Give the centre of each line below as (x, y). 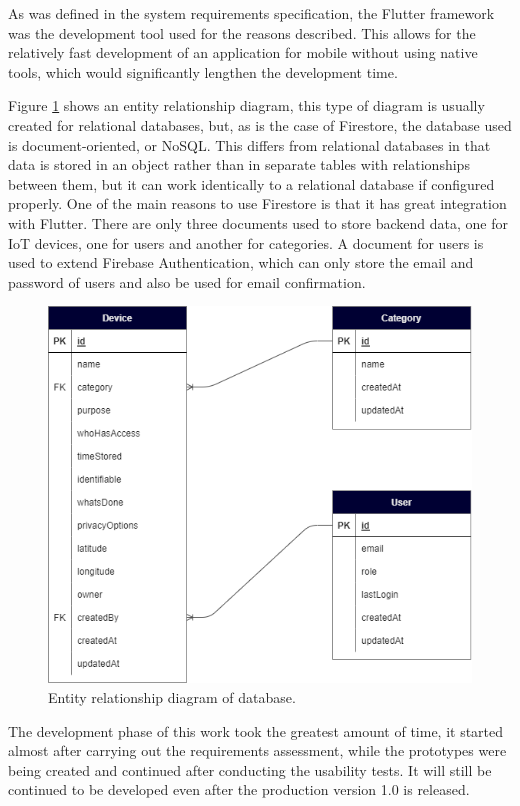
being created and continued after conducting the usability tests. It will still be (250, 769)
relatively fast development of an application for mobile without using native (243, 52)
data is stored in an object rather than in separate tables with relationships (239, 164)
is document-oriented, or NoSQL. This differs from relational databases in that (249, 144)
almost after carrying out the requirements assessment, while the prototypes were (257, 750)
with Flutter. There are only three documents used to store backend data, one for (258, 222)
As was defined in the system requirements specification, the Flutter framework (251, 13)
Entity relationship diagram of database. (172, 697)
